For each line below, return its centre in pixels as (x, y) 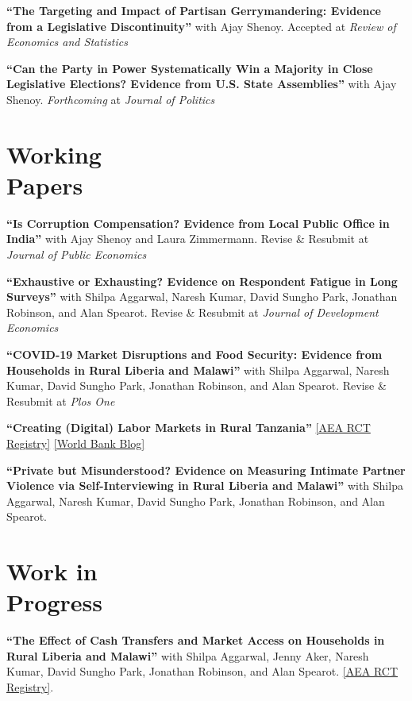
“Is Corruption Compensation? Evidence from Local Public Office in (198, 223)
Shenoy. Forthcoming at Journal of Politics (111, 99)
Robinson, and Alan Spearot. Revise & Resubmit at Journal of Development (193, 312)
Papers (45, 185)
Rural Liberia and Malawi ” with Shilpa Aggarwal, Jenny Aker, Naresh (188, 655)
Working (54, 154)
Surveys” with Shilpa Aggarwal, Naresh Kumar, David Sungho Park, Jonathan (202, 297)
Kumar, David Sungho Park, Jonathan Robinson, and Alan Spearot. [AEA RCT (202, 671)
